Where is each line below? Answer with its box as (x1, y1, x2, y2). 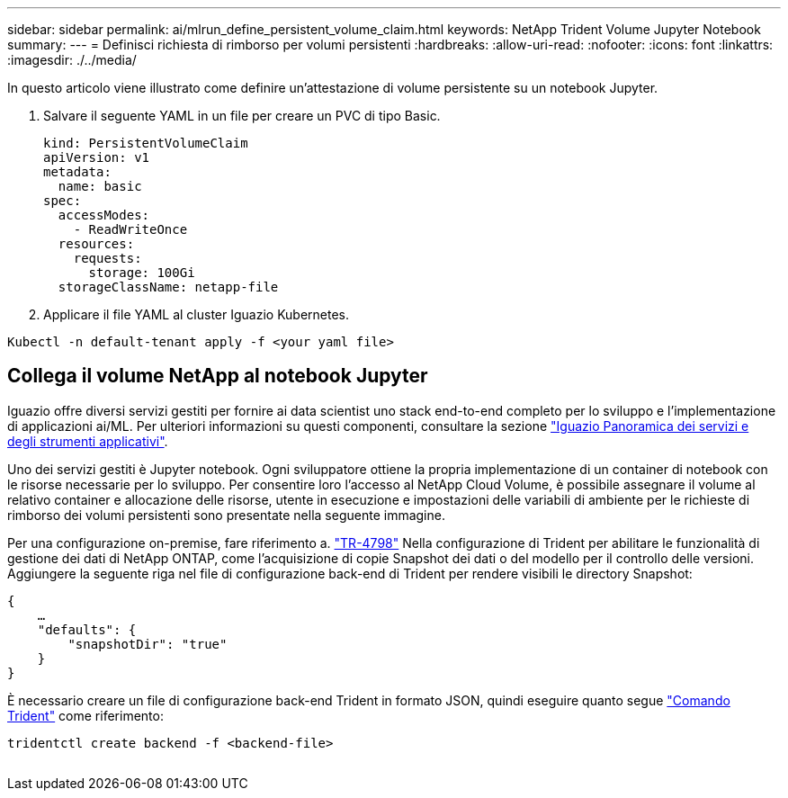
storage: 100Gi (88, 265, 195, 280)
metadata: (43, 165, 112, 179)
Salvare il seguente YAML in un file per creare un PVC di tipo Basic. (43, 108, 441, 123)
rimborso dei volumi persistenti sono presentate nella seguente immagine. (7, 507, 445, 523)
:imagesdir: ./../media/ (7, 52, 137, 67)
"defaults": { (37, 622, 137, 637)
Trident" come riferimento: (7, 707, 164, 723)
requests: (73, 251, 142, 265)
